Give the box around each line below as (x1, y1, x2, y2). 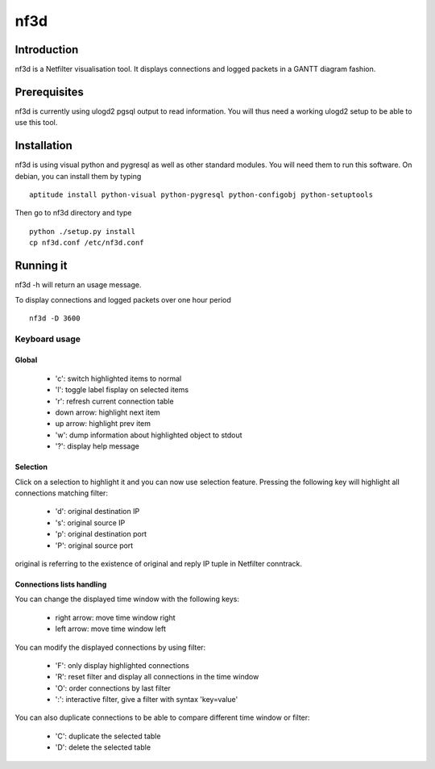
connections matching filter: (14, 488, 109, 498)
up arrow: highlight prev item (55, 419, 151, 428)
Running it (14, 259, 68, 273)
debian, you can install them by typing (14, 171, 142, 181)
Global (14, 355, 38, 365)
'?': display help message (55, 441, 140, 451)
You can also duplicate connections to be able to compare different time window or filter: (14, 713, 310, 722)
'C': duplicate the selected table (55, 731, 161, 741)
